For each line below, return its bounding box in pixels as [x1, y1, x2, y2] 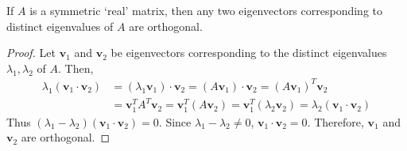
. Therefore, [307, 113, 364, 130]
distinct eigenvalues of [6, 17, 114, 34]
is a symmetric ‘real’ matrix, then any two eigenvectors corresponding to [29, 2, 383, 18]
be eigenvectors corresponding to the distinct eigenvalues [110, 44, 387, 61]
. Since [158, 113, 192, 130]
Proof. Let [6, 44, 56, 61]
